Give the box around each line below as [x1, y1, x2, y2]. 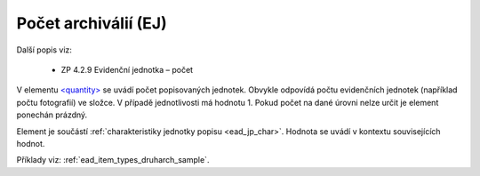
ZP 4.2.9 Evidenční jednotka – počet [60, 64, 194, 75]
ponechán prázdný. [16, 109, 88, 120]
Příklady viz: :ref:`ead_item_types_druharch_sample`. [16, 155, 210, 165]
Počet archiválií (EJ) [16, 13, 168, 33]
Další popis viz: [16, 44, 73, 55]
